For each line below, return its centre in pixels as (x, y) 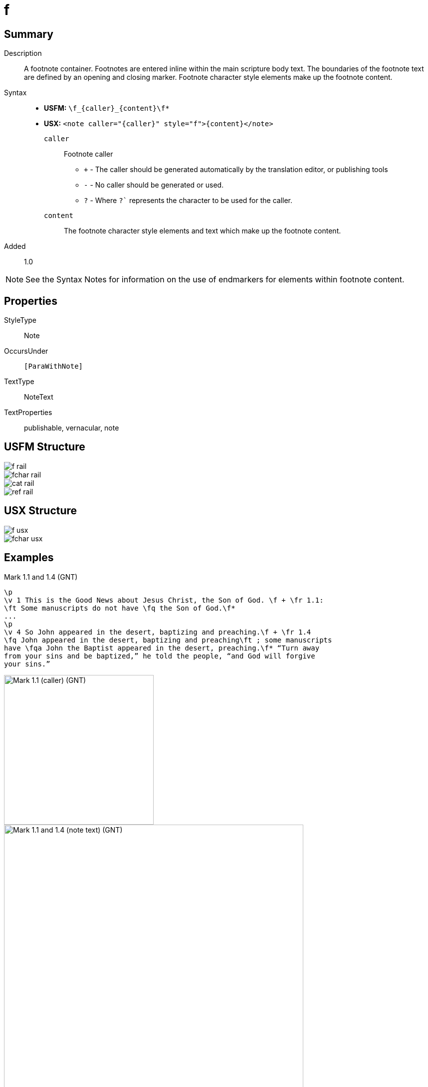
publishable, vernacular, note (72, 428)
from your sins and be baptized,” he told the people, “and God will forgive (160, 656)
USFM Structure (45, 447)
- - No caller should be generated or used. (154, 185)
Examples (29, 558)
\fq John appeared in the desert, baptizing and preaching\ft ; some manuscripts (168, 640)
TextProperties (28, 413)
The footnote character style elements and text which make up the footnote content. (203, 231)
